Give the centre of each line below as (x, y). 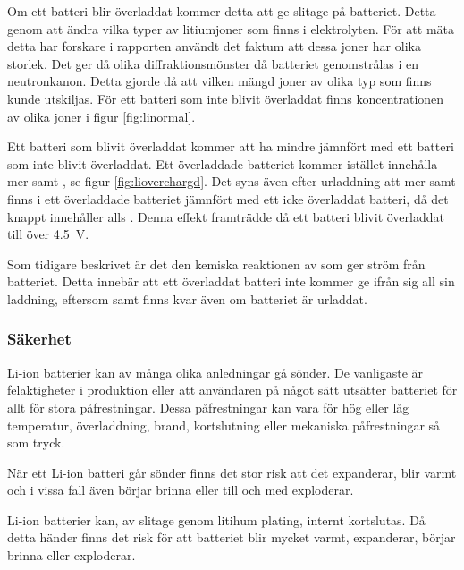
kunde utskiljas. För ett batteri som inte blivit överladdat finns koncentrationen (226, 98)
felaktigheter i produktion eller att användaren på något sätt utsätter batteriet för (232, 390)
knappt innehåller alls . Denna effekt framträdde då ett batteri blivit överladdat (226, 216)
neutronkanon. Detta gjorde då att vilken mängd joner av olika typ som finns (219, 81)
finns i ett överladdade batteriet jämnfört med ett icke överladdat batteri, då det (228, 198)
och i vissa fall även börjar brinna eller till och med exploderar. (181, 490)
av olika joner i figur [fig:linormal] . (101, 116)
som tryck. (36, 442)
